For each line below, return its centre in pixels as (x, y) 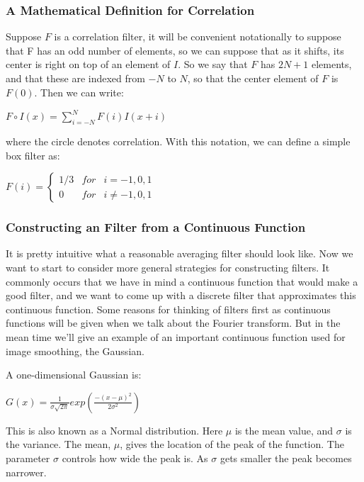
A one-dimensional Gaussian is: (74, 375)
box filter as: (33, 155)
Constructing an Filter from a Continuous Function (156, 227)
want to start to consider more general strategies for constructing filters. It (168, 267)
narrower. (26, 472)
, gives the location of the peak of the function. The (232, 444)
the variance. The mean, (58, 444)
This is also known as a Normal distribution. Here (114, 430)
